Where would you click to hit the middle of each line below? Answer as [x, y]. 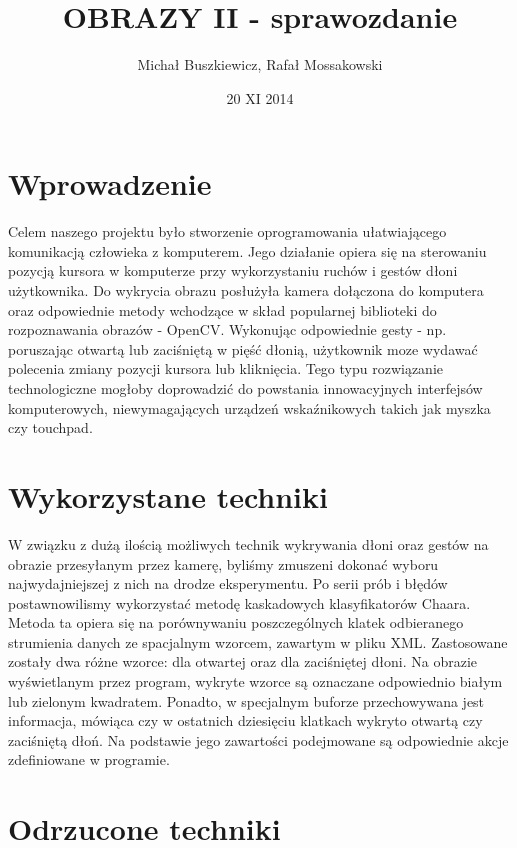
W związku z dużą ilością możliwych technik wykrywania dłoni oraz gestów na [248, 543]
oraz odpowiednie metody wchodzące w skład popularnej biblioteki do [222, 309]
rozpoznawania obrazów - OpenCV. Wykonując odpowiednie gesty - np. [227, 329]
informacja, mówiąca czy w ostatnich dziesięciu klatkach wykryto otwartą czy [245, 720]
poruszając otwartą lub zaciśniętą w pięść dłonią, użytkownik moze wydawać [243, 348]
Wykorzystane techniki [168, 495]
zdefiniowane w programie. [89, 759]
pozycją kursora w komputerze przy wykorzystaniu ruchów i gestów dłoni [233, 270]
